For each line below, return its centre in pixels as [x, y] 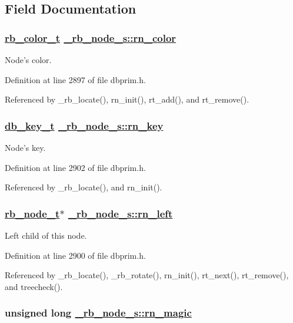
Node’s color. [28, 60]
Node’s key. [25, 147]
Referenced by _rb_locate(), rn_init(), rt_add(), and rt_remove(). [127, 99]
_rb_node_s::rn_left [120, 213]
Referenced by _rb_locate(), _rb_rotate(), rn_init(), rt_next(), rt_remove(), [147, 275]
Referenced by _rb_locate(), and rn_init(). [84, 187]
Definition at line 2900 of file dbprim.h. [75, 255]
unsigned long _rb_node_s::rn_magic [98, 313]
